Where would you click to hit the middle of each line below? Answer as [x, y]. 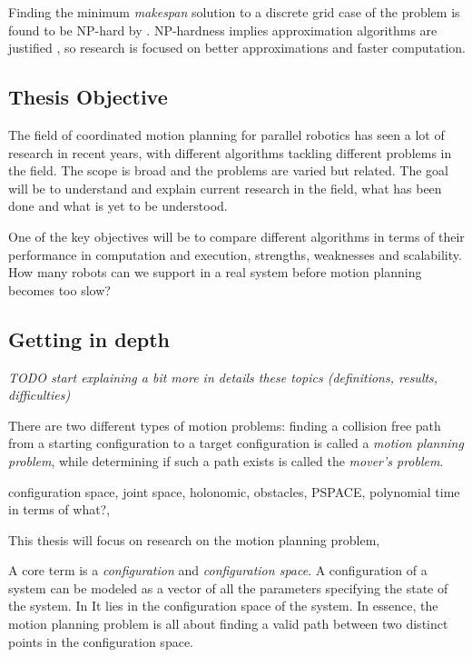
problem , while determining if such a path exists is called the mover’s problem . [226, 460]
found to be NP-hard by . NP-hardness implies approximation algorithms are [223, 30]
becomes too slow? [59, 289]
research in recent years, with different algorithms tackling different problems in [230, 152]
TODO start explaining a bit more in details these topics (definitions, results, [223, 377]
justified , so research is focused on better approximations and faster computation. [237, 48]
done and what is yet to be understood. [118, 206]
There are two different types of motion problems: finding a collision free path [225, 425]
